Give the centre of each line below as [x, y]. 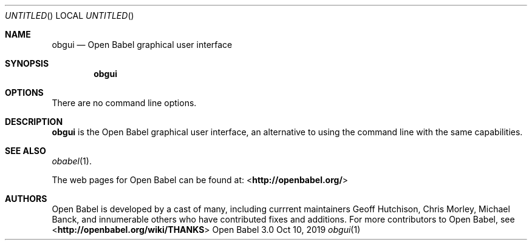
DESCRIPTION [34, 122]
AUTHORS [26, 199]
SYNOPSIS [27, 63]
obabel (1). [72, 161]
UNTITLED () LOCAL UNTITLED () [70, 15]
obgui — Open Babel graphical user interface [142, 45]
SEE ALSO [26, 151]
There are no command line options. [124, 103]
